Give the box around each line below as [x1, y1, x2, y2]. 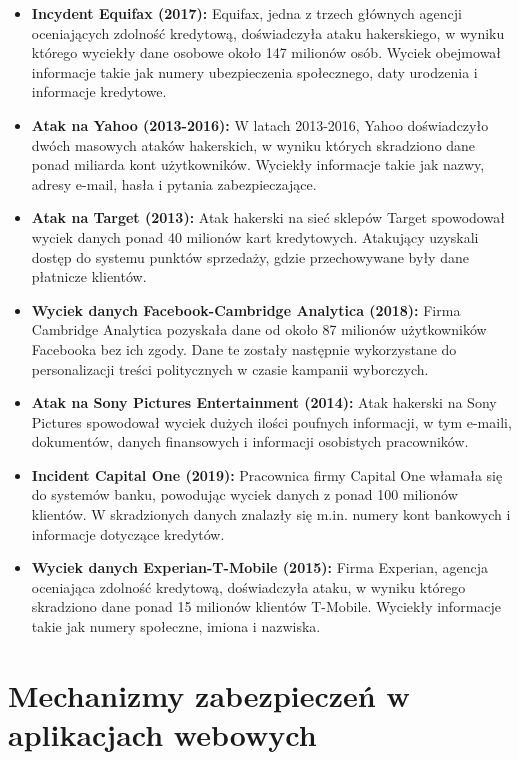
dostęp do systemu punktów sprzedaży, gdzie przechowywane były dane [31, 246, 469, 267]
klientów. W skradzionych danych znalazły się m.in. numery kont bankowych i [31, 504, 511, 525]
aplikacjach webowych [8, 714, 317, 754]
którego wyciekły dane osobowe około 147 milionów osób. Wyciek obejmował [31, 42, 502, 63]
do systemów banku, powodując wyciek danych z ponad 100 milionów [31, 484, 458, 505]
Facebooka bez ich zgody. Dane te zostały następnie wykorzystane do [31, 338, 457, 359]
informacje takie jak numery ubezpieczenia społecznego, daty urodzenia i [31, 61, 478, 82]
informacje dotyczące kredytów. [31, 523, 225, 544]
